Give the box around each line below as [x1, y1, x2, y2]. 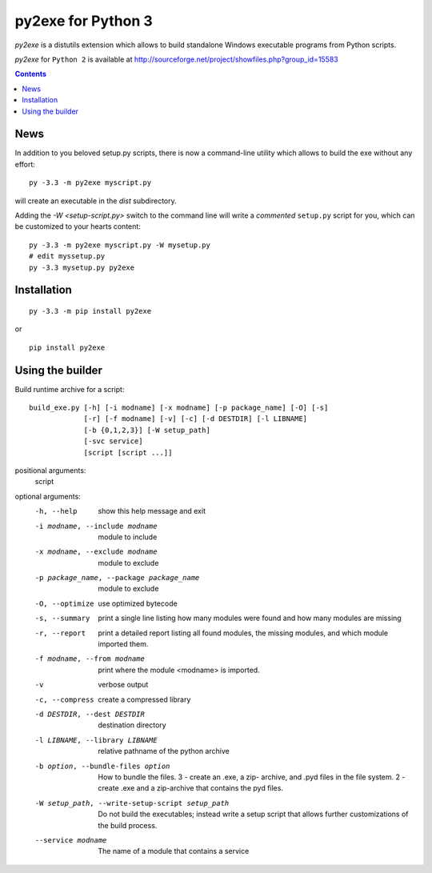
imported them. [98, 639, 149, 649]
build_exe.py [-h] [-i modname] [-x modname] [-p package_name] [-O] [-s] [29, 403, 329, 412]
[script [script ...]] [83, 448, 173, 457]
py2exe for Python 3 [14, 12, 154, 30]
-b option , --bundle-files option [34, 761, 170, 771]
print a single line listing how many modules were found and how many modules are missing [98, 613, 402, 623]
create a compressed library [98, 695, 191, 704]
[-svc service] [83, 437, 143, 446]
